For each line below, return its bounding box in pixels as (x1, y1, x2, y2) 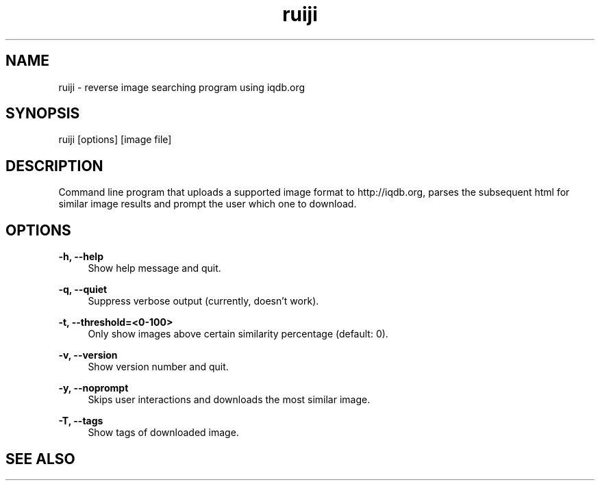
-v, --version (58, 349, 118, 361)
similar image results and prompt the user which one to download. (58, 198, 357, 210)
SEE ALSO (5, 450, 75, 468)
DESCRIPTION (5, 157, 103, 175)
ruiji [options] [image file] (58, 133, 172, 146)
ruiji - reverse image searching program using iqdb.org (58, 81, 305, 93)
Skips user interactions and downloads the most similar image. (88, 394, 371, 406)
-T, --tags (58, 415, 103, 427)
